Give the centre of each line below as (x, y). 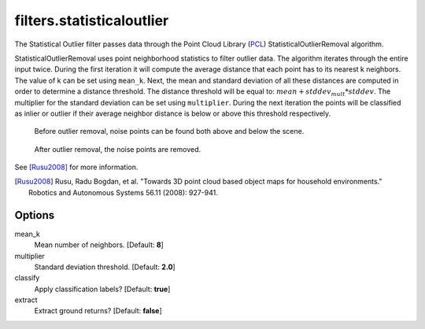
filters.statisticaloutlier (92, 20)
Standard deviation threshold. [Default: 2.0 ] (105, 267)
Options (35, 215)
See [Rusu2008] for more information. (76, 167)
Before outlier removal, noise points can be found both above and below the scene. (169, 131)
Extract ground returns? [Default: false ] (98, 311)
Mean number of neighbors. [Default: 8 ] (99, 245)
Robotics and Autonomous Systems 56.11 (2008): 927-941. (123, 192)
